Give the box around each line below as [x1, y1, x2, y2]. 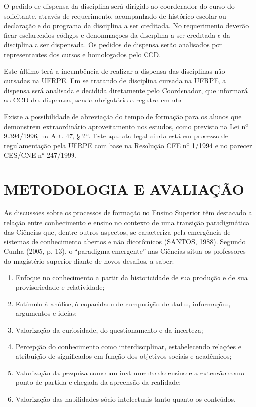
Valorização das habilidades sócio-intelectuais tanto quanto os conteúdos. [15, 393, 236, 404]
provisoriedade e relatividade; [15, 282, 105, 292]
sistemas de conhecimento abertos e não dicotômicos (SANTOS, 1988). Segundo [4, 236, 246, 246]
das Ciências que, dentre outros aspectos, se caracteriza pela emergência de [4, 227, 231, 237]
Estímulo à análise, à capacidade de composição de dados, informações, [15, 298, 231, 308]
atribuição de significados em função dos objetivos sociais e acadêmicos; [15, 351, 232, 361]
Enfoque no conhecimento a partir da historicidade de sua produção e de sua [15, 272, 248, 282]
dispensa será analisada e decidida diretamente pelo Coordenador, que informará [4, 85, 248, 95]
